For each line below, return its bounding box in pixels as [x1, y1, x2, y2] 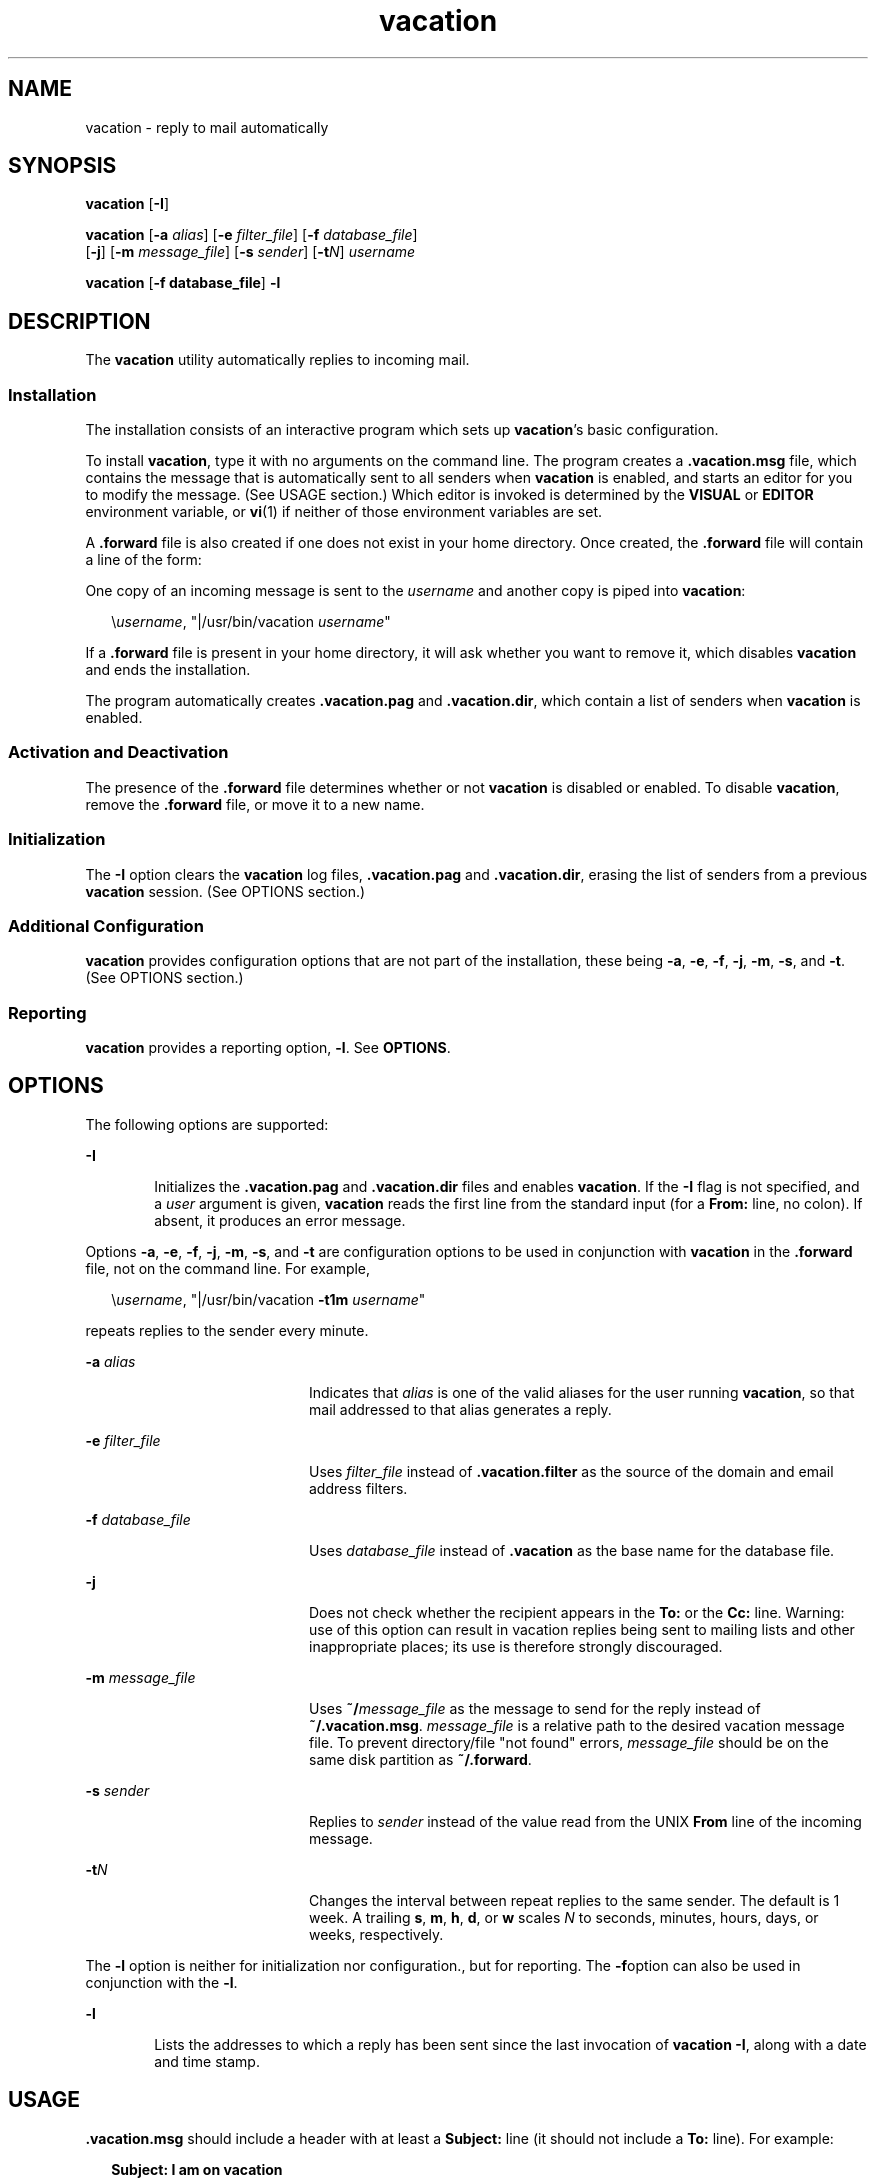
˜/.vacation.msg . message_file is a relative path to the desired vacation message [309, 1716, 845, 1734]
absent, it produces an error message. [154, 1211, 406, 1229]
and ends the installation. [85, 661, 251, 679]
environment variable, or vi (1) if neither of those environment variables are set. [85, 503, 603, 521]
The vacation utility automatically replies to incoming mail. [85, 351, 470, 369]
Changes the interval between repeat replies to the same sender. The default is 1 [309, 1891, 840, 1909]
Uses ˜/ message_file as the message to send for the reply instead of [309, 1699, 761, 1717]
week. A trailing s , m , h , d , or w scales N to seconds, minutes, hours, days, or [309, 1908, 819, 1926]
